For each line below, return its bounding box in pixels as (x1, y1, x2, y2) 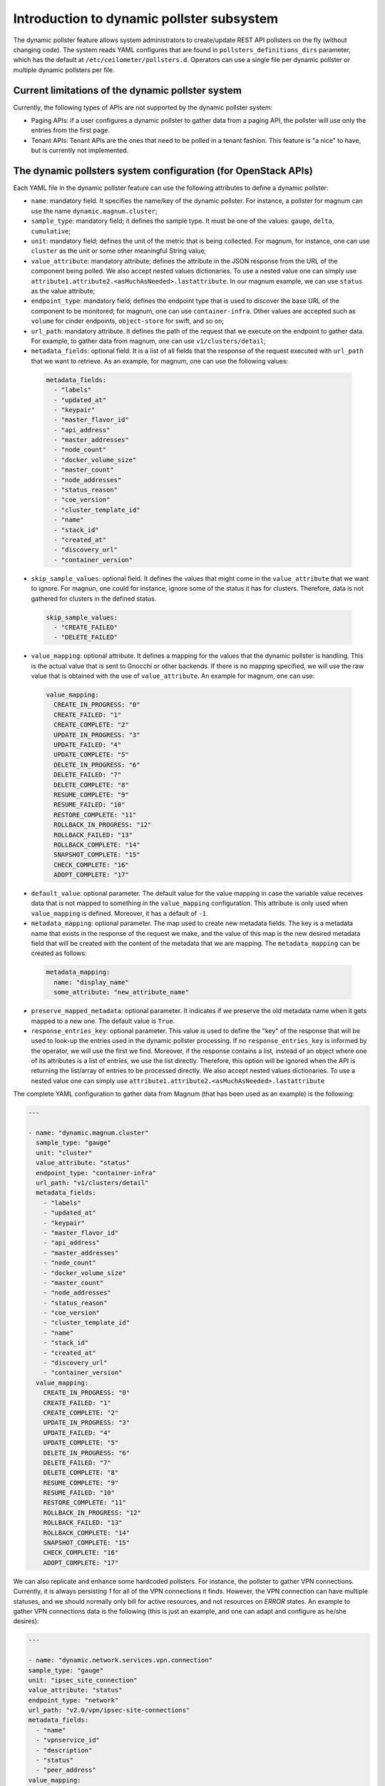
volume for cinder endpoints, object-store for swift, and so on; (31, 316, 225, 325)
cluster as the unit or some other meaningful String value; (31, 246, 207, 255)
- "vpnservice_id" (36, 1736, 100, 1745)
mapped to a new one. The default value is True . (31, 1017, 175, 1025)
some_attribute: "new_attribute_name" (53, 988, 189, 997)
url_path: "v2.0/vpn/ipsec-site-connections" (28, 1706, 190, 1715)
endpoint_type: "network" (28, 1696, 119, 1704)
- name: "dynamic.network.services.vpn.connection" (28, 1656, 213, 1665)
